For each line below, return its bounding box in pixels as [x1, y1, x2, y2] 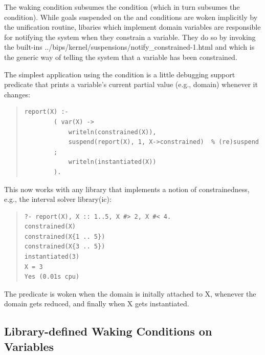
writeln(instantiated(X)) [68, 158, 157, 166]
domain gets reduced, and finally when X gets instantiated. [4, 298, 189, 309]
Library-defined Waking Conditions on [4, 323, 212, 339]
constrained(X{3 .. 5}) [24, 243, 105, 250]
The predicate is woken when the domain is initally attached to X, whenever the [4, 288, 256, 299]
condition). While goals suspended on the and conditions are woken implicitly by [4, 11, 258, 22]
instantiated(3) [24, 253, 80, 261]
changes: [4, 89, 31, 99]
